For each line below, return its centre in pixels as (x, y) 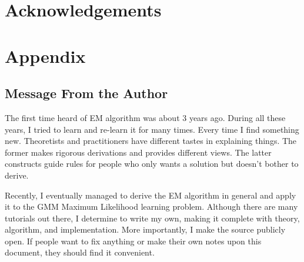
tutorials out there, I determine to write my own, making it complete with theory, (152, 218)
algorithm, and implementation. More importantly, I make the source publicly (145, 229)
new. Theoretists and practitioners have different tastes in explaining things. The (151, 141)
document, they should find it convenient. (80, 252)
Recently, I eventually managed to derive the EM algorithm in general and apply (151, 195)
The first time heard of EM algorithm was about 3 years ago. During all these (145, 117)
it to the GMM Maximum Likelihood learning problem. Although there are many (151, 206)
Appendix (45, 56)
